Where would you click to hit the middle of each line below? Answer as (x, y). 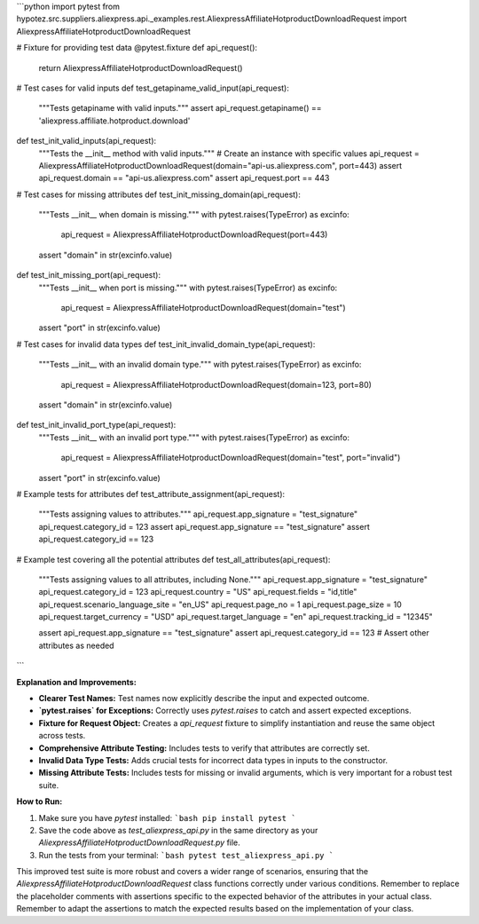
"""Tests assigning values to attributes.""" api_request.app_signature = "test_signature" (198, 514)
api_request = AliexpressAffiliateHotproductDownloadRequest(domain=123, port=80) (216, 384)
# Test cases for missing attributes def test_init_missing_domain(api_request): (158, 194)
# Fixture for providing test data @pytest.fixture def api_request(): (137, 48)
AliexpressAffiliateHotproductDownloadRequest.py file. (140, 842)
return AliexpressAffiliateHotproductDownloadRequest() (141, 67)
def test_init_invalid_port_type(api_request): (96, 425)
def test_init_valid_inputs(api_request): (86, 141)
